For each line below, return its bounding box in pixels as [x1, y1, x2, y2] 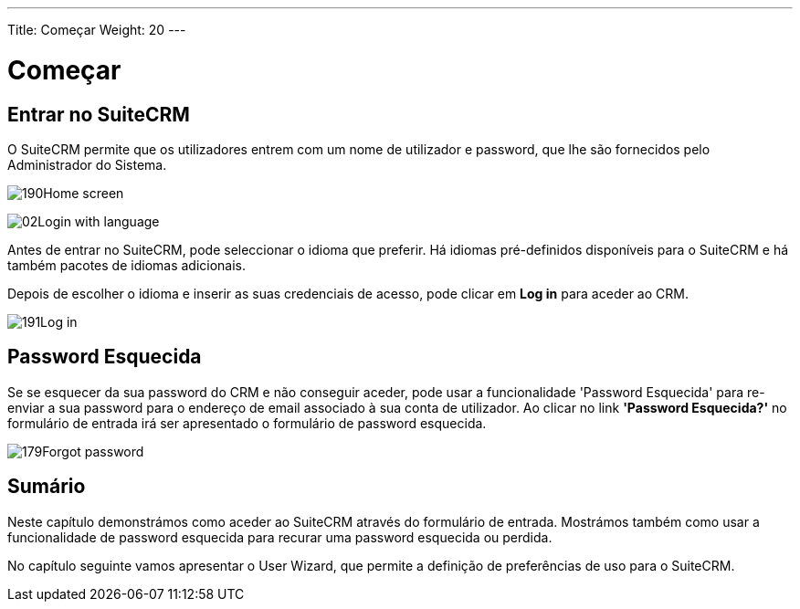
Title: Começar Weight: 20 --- [7, 22, 186, 37]
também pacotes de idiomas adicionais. [7, 257, 247, 273]
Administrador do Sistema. [7, 156, 167, 173]
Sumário [7, 475, 86, 499]
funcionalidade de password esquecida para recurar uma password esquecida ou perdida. [7, 529, 553, 545]
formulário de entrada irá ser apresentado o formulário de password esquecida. [7, 415, 487, 431]
